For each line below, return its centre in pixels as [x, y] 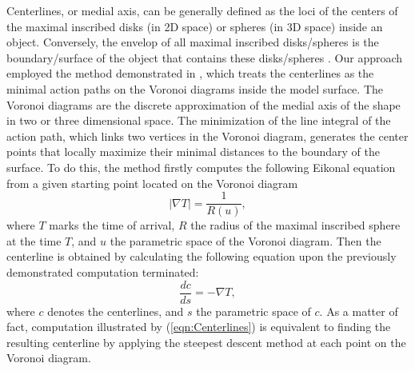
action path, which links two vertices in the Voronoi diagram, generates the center [207, 136]
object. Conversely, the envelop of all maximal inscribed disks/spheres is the [193, 42]
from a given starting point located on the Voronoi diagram [152, 183]
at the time [34, 240]
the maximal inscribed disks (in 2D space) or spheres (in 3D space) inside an [195, 26]
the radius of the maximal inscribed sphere [295, 225]
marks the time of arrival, [112, 225]
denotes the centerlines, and [116, 311]
